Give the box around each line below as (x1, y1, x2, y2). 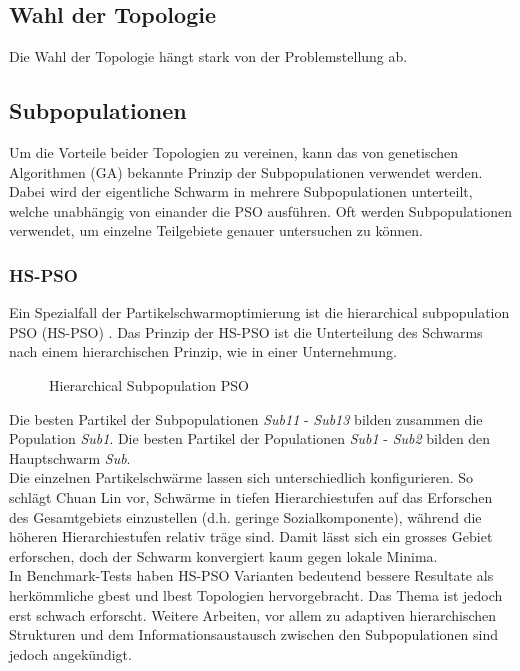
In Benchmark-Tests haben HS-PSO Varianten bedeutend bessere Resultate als (9, 565, 494, 586)
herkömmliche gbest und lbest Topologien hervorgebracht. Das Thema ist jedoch (9, 584, 503, 605)
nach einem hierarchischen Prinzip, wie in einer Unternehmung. (9, 341, 397, 362)
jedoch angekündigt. (9, 643, 132, 664)
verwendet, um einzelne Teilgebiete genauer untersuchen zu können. (9, 220, 423, 241)
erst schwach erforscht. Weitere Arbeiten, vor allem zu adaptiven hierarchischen (9, 604, 497, 625)
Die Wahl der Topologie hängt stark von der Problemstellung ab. (9, 46, 408, 67)
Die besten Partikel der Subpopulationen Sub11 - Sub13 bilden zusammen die (9, 408, 483, 429)
